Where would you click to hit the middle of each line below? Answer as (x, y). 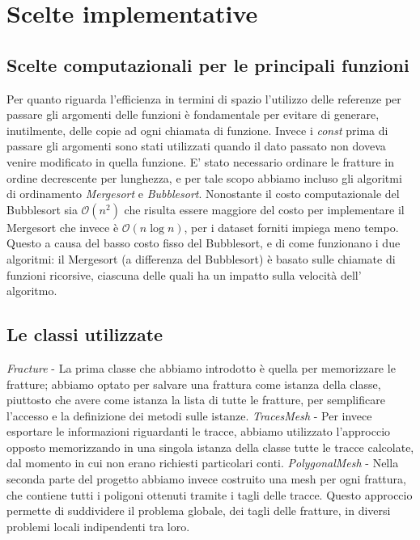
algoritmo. (32, 291)
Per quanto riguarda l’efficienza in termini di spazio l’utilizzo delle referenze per (204, 98)
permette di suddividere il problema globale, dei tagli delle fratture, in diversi (199, 510)
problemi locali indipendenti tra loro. (98, 526)
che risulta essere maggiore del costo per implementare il (264, 209)
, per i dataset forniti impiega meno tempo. (291, 227)
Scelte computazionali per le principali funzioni (208, 64)
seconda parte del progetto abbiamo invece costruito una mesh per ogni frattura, (206, 479)
